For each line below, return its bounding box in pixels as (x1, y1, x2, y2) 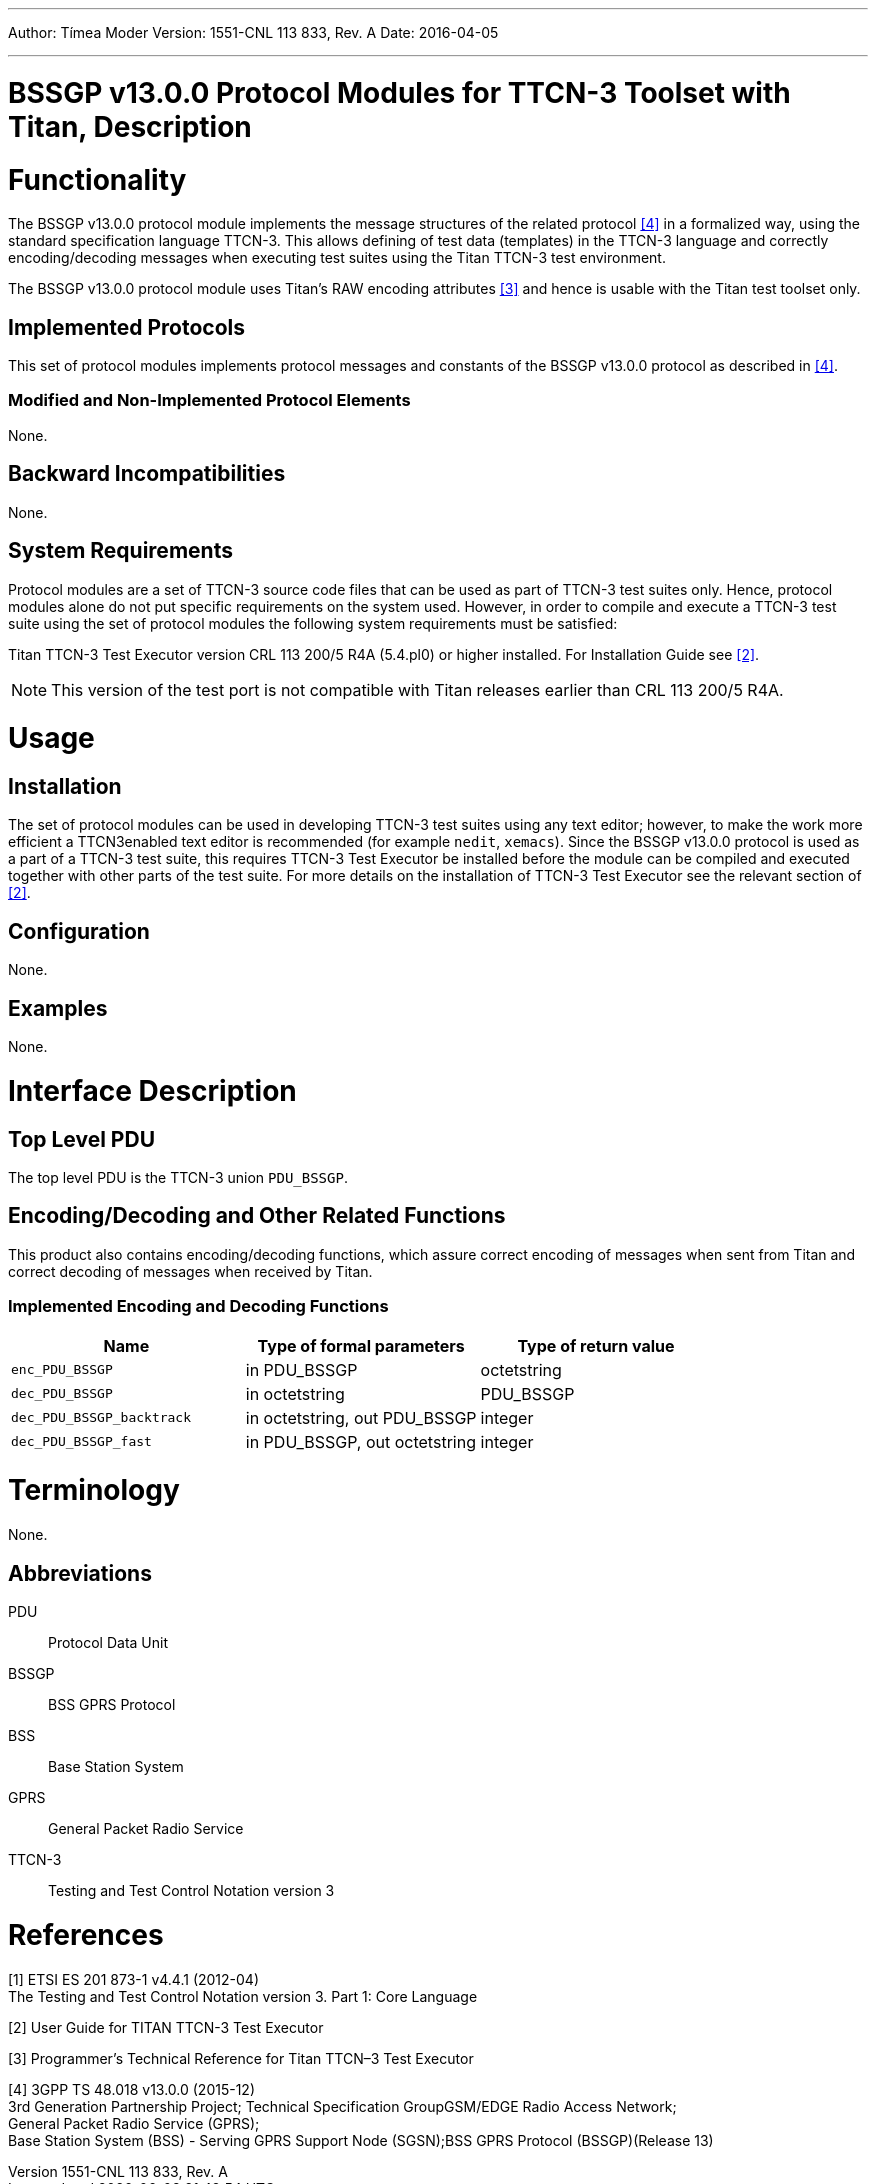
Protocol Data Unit (48, 1634, 169, 1651)
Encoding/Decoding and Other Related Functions (8, 1203, 506, 1229)
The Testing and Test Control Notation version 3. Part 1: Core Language (8, 1987, 478, 2005)
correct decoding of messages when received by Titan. (8, 1262, 373, 1280)
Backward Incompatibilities (8, 461, 286, 487)
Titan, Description (8, 109, 252, 144)
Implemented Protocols (8, 314, 246, 340)
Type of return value (517, 1335, 675, 1356)
